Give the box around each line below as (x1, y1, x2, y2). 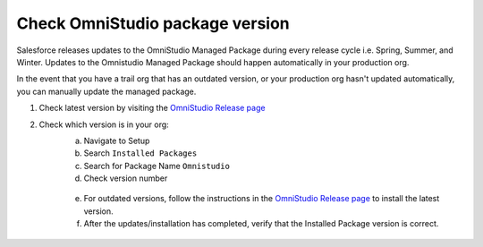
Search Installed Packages (83, 148, 198, 158)
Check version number (83, 173, 168, 183)
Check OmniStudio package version (16, 13, 290, 33)
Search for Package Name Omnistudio (83, 160, 230, 171)
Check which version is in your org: (38, 119, 169, 130)
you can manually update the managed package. (16, 86, 197, 97)
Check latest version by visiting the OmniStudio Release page (38, 103, 266, 114)
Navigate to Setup (83, 135, 150, 146)
